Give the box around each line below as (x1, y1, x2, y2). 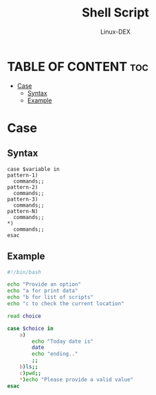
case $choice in (7, 325, 54, 332)
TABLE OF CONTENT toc (7, 58, 149, 74)
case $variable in (7, 166, 60, 172)
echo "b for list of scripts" (7, 294, 94, 301)
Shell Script (81, 5, 150, 21)
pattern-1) (7, 172, 38, 179)
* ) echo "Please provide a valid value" (19, 376, 134, 383)
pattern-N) (7, 207, 38, 214)
